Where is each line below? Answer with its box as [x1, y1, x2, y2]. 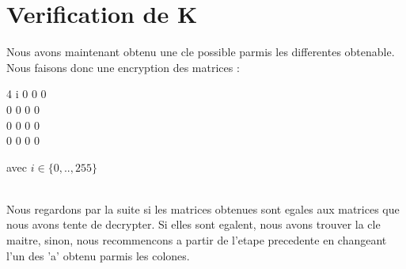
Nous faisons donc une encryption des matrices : [6, 59, 240, 75]
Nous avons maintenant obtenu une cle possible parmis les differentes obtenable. [6, 44, 395, 60]
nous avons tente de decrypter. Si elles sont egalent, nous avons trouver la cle [6, 216, 381, 233]
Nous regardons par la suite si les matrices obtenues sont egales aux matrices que [6, 200, 400, 217]
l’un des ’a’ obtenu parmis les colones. [6, 247, 190, 263]
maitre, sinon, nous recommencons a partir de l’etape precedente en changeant [6, 232, 387, 248]
